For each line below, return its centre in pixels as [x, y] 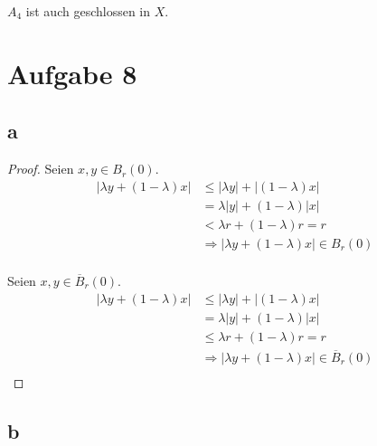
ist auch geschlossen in [88, 11]
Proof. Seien [41, 169]
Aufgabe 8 [72, 73]
